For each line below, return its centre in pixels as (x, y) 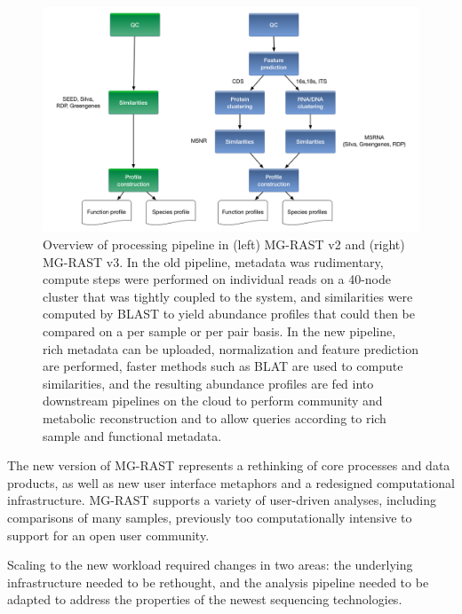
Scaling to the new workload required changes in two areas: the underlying (210, 565)
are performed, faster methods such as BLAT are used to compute (223, 366)
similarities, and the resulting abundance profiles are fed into (208, 383)
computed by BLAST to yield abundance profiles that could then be (229, 314)
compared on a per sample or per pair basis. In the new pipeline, (219, 331)
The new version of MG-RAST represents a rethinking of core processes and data (229, 465)
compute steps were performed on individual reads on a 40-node (217, 279)
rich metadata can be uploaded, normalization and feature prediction (231, 348)
